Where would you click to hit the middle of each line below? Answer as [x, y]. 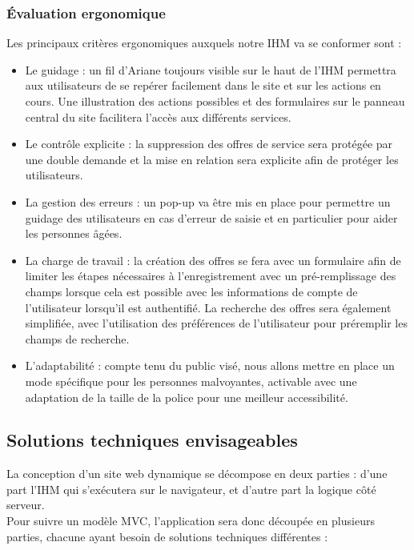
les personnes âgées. [74, 233]
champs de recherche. [77, 338]
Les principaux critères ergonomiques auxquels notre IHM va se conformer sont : [204, 43]
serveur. [26, 505]
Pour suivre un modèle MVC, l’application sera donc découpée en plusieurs [191, 521]
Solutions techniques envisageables [152, 440]
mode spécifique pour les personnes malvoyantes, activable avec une [191, 381]
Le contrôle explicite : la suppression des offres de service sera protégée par [209, 144]
